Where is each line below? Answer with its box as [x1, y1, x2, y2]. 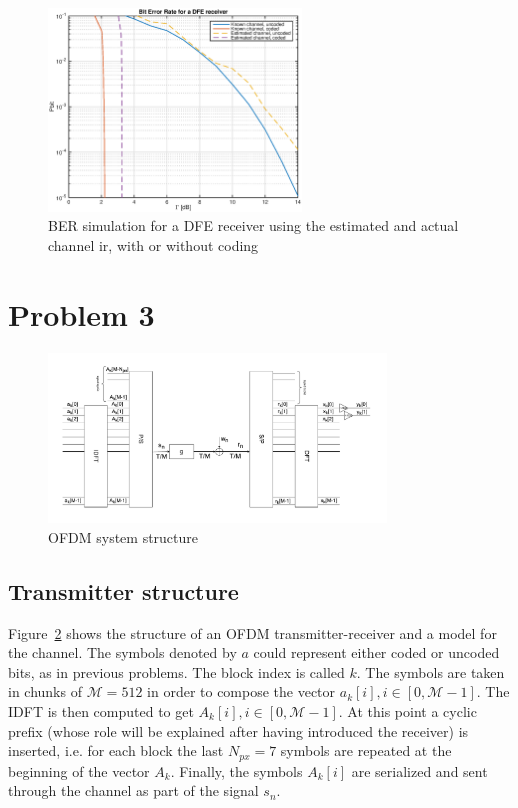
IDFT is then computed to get [8, 700, 194, 721]
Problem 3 [8, 293, 155, 334]
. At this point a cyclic [338, 700, 477, 721]
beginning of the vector [8, 760, 150, 781]
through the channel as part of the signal [8, 780, 259, 801]
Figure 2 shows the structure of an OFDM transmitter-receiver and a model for [8, 622, 497, 643]
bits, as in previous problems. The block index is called [8, 661, 345, 682]
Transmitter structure [8, 575, 239, 606]
